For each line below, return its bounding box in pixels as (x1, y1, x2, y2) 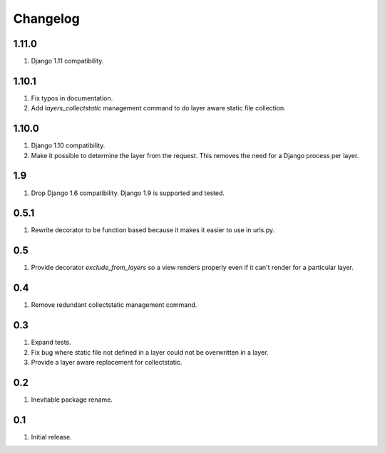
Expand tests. (31, 338, 71, 347)
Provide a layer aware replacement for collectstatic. (31, 358, 183, 366)
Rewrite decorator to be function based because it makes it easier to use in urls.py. (31, 226, 275, 234)
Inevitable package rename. (31, 395, 113, 404)
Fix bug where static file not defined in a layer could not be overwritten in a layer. (31, 348, 269, 356)
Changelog (13, 11, 80, 26)
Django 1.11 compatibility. (31, 57, 104, 66)
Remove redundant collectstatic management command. (31, 301, 197, 309)
